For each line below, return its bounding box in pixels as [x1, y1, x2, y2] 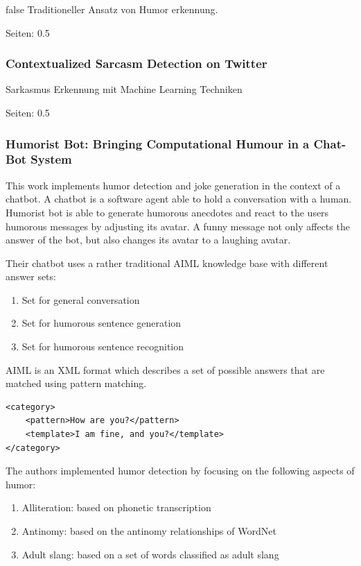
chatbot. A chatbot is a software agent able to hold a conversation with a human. [6, 191, 352, 206]
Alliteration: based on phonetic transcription [21, 500, 211, 515]
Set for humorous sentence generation [21, 316, 182, 330]
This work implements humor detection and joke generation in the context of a [6, 178, 341, 192]
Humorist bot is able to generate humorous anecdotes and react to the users [6, 205, 329, 219]
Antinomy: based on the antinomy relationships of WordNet [21, 524, 276, 538]
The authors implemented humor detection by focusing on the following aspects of [6, 463, 355, 478]
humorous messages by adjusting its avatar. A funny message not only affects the [6, 218, 350, 233]
